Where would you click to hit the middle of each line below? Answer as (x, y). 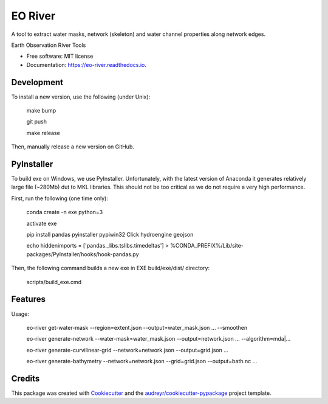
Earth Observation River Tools (49, 45)
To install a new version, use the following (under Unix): (81, 97)
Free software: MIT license (60, 56)
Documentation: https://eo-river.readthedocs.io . (87, 64)
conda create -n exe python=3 (65, 212)
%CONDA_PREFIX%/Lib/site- (207, 246)
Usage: (20, 314)
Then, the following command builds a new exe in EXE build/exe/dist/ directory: (111, 268)
